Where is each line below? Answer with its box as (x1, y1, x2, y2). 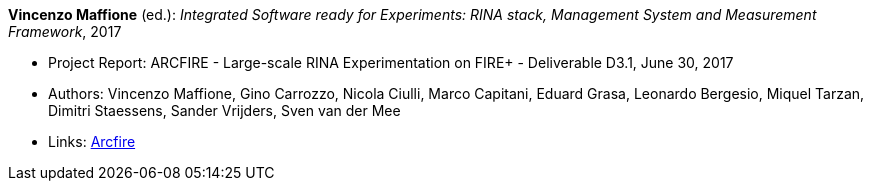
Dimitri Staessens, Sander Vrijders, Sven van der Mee (48, 102, 401, 119)
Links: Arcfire (48, 133, 136, 150)
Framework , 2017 (8, 23, 122, 40)
